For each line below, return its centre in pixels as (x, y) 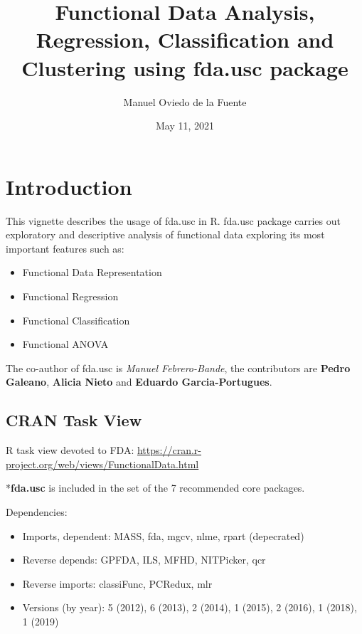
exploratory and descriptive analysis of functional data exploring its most (165, 234)
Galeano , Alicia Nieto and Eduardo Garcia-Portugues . (139, 382)
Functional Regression (70, 296)
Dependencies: (37, 511)
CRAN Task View (74, 420)
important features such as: (65, 248)
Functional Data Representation (92, 272)
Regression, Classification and (185, 39)
